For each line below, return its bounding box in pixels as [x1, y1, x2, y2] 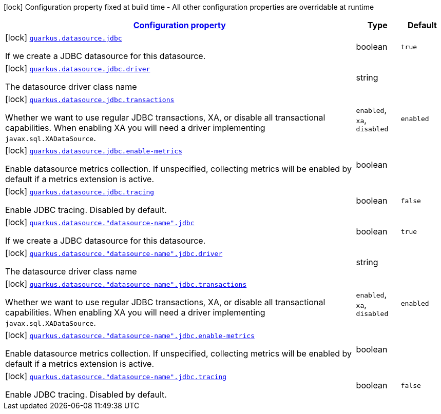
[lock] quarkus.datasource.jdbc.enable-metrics [5, 145, 182, 155]
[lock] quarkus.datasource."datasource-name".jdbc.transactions [5, 279, 247, 289]
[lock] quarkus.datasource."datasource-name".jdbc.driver [5, 248, 223, 258]
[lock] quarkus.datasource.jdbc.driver [5, 63, 150, 73]
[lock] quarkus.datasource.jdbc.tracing [5, 186, 155, 196]
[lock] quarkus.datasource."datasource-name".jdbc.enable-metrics [5, 330, 255, 340]
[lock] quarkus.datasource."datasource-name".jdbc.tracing [5, 371, 227, 381]
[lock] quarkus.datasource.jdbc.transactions [5, 94, 175, 104]
